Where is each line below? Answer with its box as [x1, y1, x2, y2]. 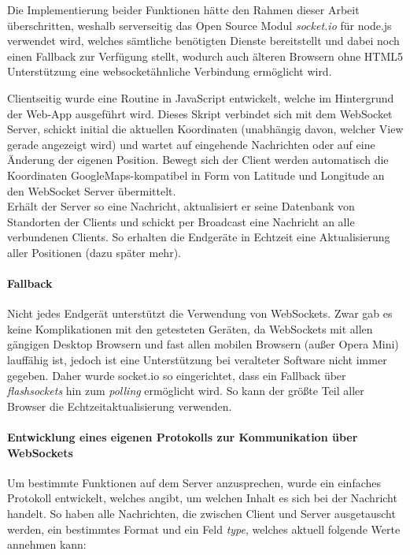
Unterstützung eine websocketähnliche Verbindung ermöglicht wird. [7, 63, 332, 80]
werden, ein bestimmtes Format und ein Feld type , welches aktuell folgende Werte [7, 520, 401, 537]
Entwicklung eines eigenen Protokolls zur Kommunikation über [7, 429, 358, 445]
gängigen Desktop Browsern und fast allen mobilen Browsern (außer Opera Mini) [7, 336, 399, 352]
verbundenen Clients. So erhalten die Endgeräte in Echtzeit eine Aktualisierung [7, 229, 390, 245]
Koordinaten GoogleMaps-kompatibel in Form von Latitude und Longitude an [7, 166, 385, 183]
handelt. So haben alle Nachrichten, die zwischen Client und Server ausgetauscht [7, 505, 396, 522]
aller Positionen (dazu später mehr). [7, 244, 181, 260]
